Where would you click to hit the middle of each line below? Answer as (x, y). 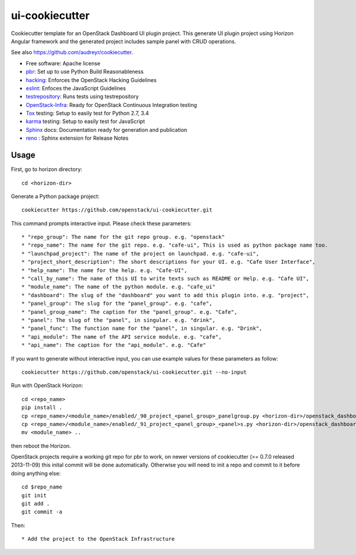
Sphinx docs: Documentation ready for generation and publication (107, 130)
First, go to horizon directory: (47, 169)
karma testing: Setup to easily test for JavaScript (85, 121)
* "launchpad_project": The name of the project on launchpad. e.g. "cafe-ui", (140, 253)
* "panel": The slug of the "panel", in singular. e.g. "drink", (119, 320)
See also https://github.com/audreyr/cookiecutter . (72, 52)
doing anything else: (36, 473)
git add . (36, 504)
